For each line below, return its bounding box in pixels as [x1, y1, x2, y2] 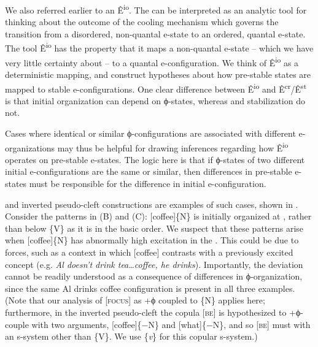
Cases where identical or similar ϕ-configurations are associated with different [5, 126, 296, 139]
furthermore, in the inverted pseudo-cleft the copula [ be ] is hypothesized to [5, 305, 287, 318]
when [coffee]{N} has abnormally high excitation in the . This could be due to [5, 234, 299, 246]
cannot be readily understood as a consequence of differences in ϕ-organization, [5, 270, 303, 283]
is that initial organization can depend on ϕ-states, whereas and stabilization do [5, 94, 305, 107]
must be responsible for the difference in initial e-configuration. [29, 177, 266, 189]
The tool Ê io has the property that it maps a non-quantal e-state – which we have [5, 40, 314, 55]
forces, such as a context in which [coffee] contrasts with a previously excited [5, 245, 293, 258]
